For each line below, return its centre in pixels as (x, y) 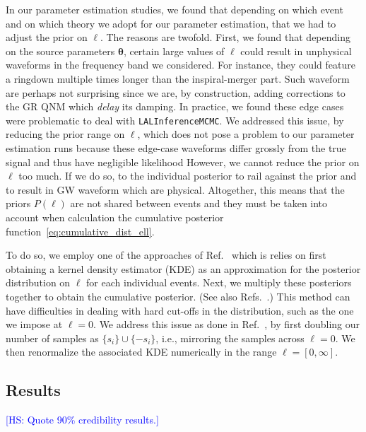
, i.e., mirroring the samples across (230, 338)
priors (18, 203)
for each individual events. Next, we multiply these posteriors (219, 282)
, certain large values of (174, 51)
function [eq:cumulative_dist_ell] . (80, 231)
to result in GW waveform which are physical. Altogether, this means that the (175, 189)
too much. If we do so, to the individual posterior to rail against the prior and (188, 176)
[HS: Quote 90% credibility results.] (82, 420)
